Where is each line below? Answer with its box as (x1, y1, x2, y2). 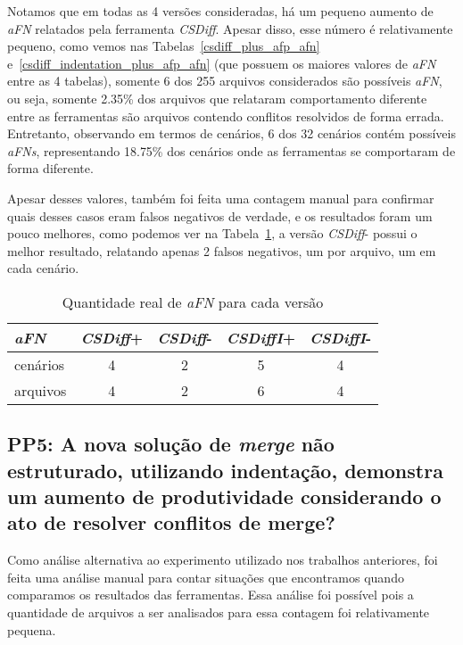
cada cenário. (7, 259, 79, 277)
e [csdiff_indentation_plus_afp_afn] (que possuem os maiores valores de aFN (7, 54, 436, 72)
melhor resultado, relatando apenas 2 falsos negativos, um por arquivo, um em (7, 241, 436, 260)
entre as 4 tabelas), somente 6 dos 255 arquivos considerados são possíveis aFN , (7, 71, 442, 90)
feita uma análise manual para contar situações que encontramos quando (7, 567, 404, 586)
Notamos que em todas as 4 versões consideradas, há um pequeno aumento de (7, 2, 434, 20)
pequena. (7, 620, 56, 639)
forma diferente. (7, 159, 94, 178)
